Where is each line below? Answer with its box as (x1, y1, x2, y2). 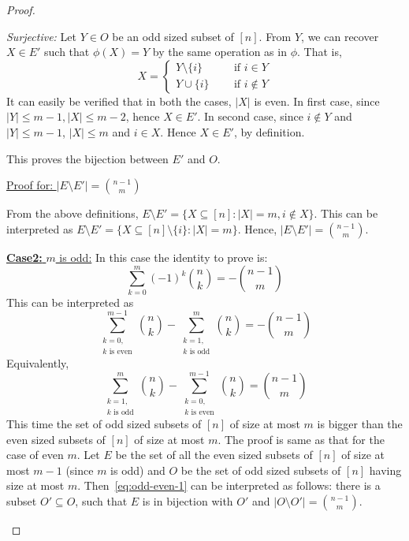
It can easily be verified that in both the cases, (6, 92, 232, 109)
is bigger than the (317, 415, 403, 431)
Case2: (6, 248, 43, 265)
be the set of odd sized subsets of (180, 461, 341, 478)
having (369, 461, 402, 478)
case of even (6, 446, 64, 463)
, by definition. (233, 123, 305, 140)
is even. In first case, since (254, 92, 380, 109)
